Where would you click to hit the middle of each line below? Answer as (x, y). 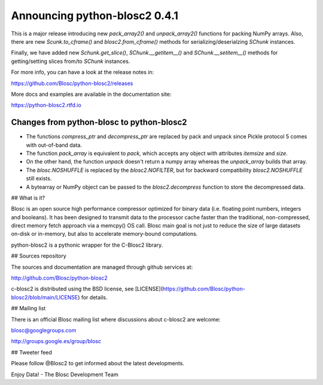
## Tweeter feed (31, 352)
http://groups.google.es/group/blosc (56, 341)
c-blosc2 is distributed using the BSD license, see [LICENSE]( (87, 289)
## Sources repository (39, 256)
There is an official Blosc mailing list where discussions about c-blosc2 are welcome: (116, 319)
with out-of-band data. (54, 145)
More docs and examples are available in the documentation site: (91, 94)
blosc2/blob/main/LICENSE (45, 297)
